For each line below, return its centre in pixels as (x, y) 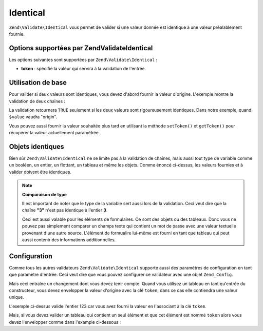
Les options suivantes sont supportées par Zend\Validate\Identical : (83, 60)
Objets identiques (37, 146)
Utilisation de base (38, 83)
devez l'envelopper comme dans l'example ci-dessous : (65, 322)
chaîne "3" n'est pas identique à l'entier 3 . (65, 210)
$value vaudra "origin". (33, 117)
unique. (17, 297)
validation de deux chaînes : (37, 101)
